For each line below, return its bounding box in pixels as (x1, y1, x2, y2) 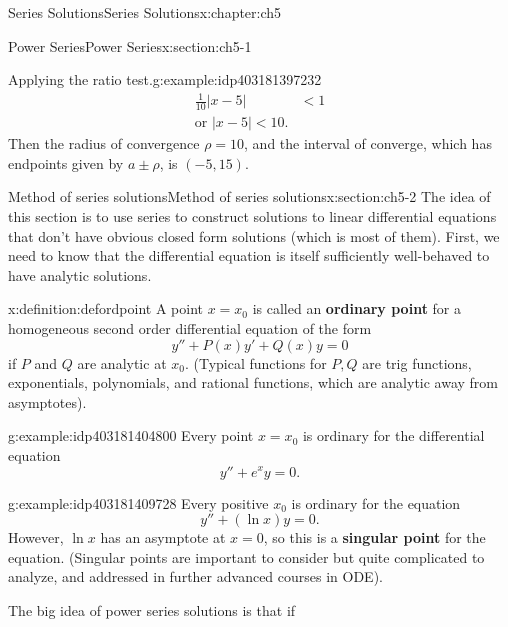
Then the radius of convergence (8, 133, 200, 154)
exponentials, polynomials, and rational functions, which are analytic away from (8, 372, 499, 393)
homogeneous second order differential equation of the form (8, 317, 372, 338)
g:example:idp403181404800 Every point (8, 425, 254, 446)
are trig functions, (362, 352, 472, 373)
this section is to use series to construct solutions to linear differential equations (8, 205, 497, 226)
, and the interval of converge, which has (244, 133, 492, 154)
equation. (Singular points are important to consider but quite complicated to (8, 546, 485, 567)
